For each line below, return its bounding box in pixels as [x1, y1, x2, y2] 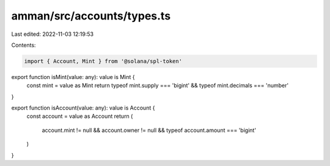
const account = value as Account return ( [26, 112, 133, 120]
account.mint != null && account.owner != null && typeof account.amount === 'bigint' [42, 126, 257, 134]
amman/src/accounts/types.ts [11, 9, 171, 22]
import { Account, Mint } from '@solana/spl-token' [24, 58, 183, 64]
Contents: [11, 41, 36, 49]
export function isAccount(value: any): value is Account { [11, 104, 155, 112]
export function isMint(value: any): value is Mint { [11, 73, 135, 80]
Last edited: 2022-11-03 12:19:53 [11, 30, 94, 38]
